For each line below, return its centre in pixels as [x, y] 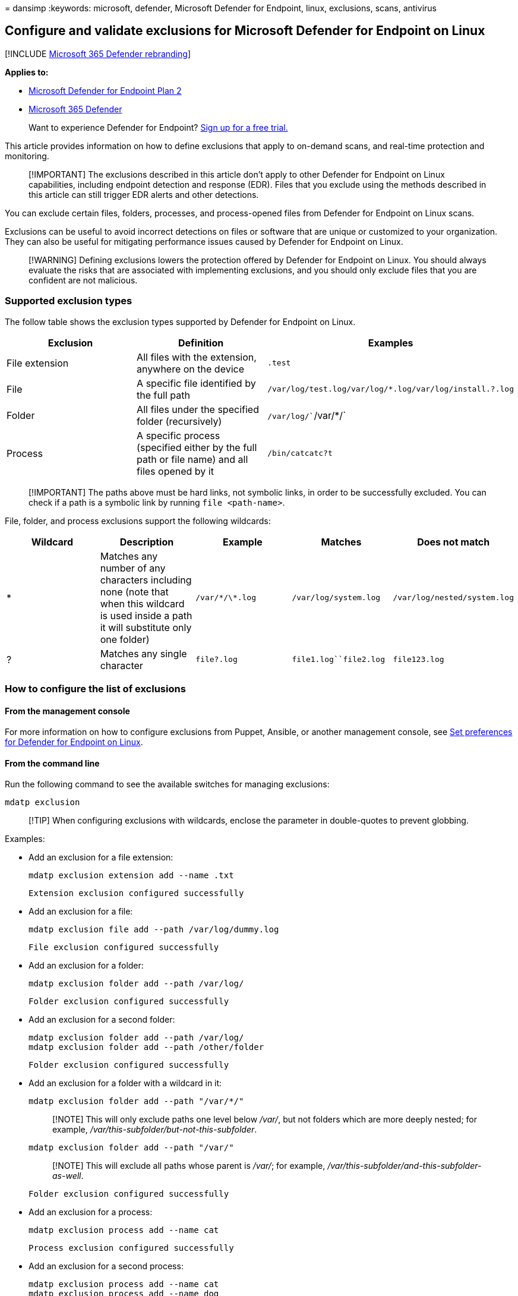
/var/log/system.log [336, 598]
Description [147, 542]
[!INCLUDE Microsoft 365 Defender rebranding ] [98, 53]
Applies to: [27, 72]
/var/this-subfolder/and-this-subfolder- [405, 1166]
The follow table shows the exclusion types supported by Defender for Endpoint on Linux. [180, 321]
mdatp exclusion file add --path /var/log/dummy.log [154, 930]
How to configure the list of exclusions [95, 688]
